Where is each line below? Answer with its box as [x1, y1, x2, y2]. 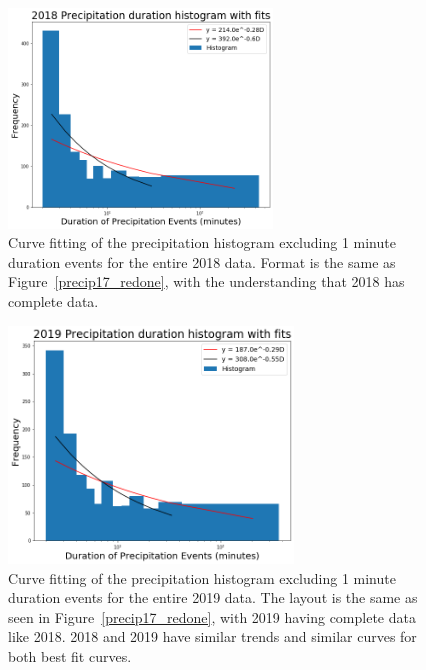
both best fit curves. [8, 645, 132, 666]
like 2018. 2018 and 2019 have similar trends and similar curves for [8, 626, 417, 647]
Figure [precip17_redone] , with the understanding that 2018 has [8, 271, 405, 292]
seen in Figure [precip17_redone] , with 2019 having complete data [8, 606, 416, 627]
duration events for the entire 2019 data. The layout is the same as [8, 587, 418, 608]
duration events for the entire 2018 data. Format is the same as [8, 251, 396, 272]
